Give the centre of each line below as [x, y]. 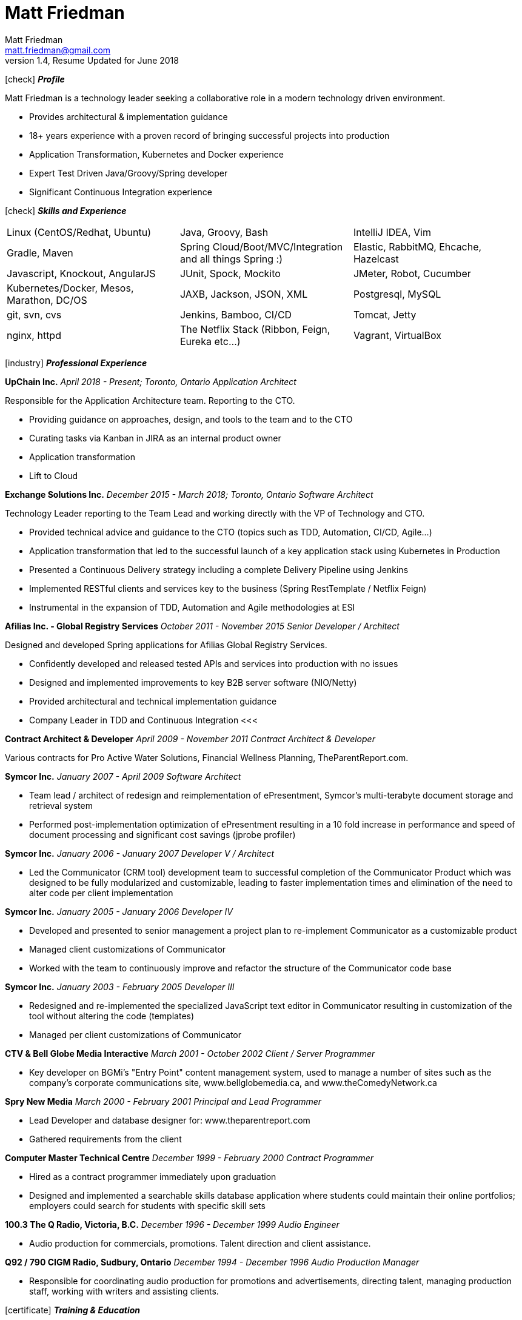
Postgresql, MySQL [397, 294]
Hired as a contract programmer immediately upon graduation [153, 1176]
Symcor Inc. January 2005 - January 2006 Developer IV [119, 911]
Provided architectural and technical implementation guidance [153, 701]
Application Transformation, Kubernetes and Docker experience [156, 154]
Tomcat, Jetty [385, 314]
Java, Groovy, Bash [224, 232]
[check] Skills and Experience [66, 210]
